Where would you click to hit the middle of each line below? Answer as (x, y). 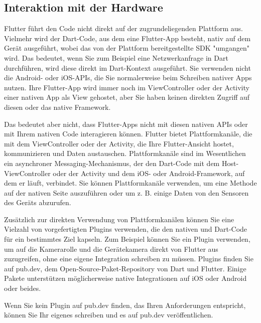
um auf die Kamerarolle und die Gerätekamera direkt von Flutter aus (111, 249)
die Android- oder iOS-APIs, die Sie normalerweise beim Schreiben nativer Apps (128, 77)
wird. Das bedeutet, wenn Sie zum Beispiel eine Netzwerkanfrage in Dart (116, 57)
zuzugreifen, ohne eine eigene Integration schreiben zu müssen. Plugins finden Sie (129, 259)
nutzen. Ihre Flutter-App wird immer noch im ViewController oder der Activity (127, 87)
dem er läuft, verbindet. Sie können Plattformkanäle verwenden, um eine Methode (130, 183)
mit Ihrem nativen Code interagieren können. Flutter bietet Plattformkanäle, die (128, 134)
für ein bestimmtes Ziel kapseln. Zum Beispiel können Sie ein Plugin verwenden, (127, 239)
